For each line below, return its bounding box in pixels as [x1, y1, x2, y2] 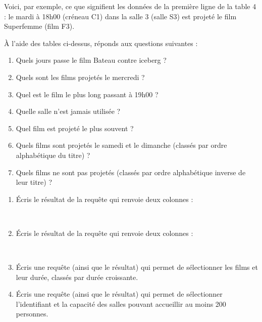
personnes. [16, 308, 48, 319]
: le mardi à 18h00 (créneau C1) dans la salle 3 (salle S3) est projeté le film [4, 11, 237, 21]
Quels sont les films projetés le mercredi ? [16, 71, 145, 82]
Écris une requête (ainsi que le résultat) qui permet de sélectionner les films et [16, 262, 258, 272]
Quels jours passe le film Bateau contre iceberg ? [16, 55, 167, 65]
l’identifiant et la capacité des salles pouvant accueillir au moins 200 [16, 298, 226, 309]
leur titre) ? [16, 177, 53, 187]
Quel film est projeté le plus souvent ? [16, 123, 134, 133]
